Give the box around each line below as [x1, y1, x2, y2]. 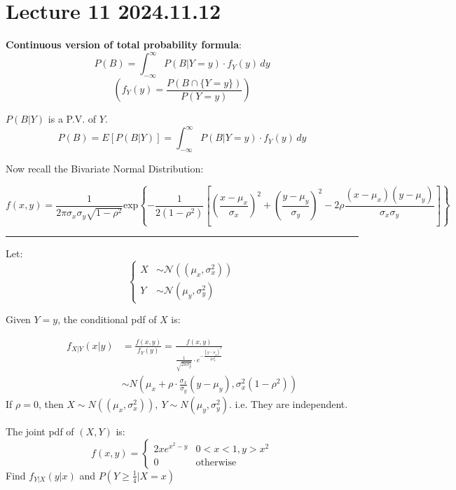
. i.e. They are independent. [228, 397, 348, 411]
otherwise [195, 457, 237, 468]
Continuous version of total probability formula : [6, 37, 242, 52]
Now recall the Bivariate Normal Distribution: [6, 161, 204, 175]
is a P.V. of [48, 111, 97, 126]
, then [38, 397, 64, 411]
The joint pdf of [6, 424, 74, 439]
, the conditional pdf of [57, 312, 157, 327]
